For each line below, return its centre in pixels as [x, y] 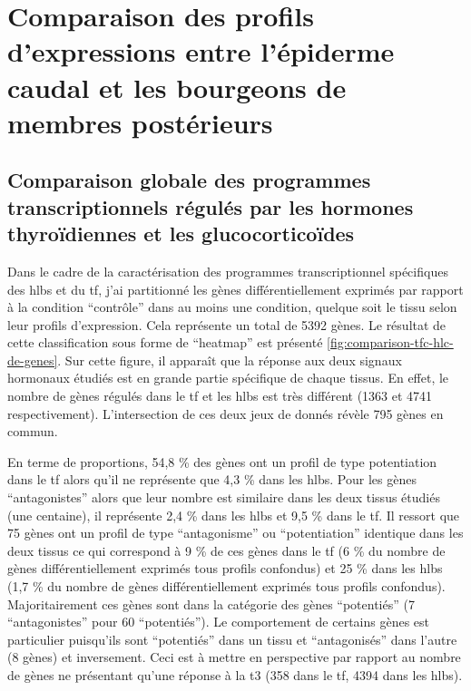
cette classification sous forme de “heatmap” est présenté [165, 342]
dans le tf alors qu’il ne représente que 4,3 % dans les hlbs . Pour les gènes [212, 479]
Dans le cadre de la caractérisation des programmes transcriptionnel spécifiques [228, 271]
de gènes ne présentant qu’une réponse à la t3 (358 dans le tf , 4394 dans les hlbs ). [235, 674]
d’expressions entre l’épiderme [201, 51]
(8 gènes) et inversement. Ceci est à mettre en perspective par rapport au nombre [234, 657]
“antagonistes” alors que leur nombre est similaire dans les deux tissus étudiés [224, 497]
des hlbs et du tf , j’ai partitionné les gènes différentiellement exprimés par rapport [235, 289]
